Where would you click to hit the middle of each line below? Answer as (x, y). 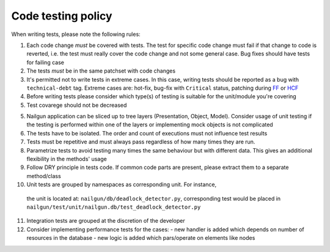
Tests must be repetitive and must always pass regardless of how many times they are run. (141, 142)
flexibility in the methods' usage (67, 159)
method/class (44, 176)
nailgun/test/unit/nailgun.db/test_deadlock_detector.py (114, 207)
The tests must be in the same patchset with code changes (101, 71)
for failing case (45, 62)
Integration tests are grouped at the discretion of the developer (106, 221)
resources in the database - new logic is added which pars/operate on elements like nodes (141, 238)
